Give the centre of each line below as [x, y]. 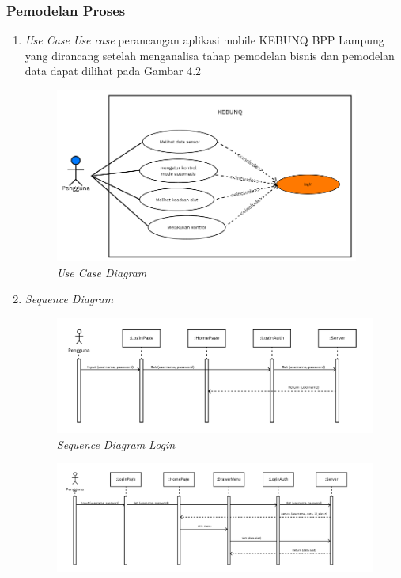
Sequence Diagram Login [116, 444]
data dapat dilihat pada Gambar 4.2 [113, 71]
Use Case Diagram [102, 272]
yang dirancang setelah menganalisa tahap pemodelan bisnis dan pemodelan [210, 55]
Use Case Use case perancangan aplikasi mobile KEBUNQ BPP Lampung [204, 40]
